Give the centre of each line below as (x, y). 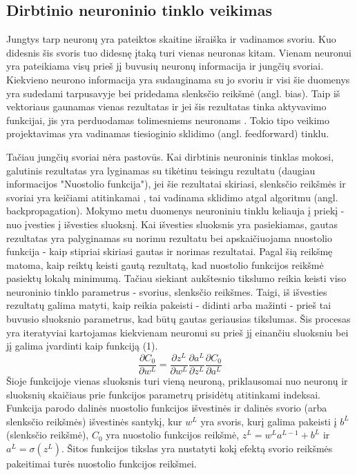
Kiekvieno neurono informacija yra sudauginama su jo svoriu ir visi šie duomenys (178, 79)
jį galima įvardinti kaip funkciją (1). (82, 346)
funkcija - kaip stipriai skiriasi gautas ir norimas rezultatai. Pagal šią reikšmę (170, 251)
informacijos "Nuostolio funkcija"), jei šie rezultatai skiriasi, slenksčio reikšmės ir (176, 184)
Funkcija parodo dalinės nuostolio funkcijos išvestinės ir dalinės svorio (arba (167, 408)
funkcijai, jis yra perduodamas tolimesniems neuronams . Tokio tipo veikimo (168, 120)
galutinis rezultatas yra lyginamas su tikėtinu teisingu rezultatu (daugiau (161, 170)
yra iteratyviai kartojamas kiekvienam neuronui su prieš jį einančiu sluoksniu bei (177, 332)
